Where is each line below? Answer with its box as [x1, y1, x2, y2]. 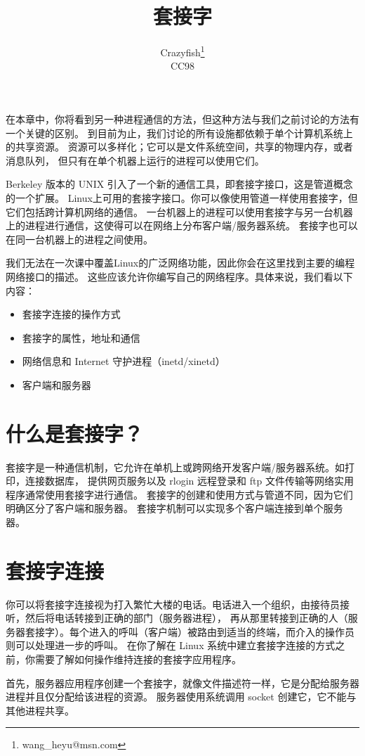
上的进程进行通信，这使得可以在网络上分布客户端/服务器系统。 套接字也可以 [6, 218, 358, 233]
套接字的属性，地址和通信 [22, 330, 140, 345]
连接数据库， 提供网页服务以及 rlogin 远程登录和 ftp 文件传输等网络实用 [25, 473, 354, 488]
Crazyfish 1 [160, 43, 205, 59]
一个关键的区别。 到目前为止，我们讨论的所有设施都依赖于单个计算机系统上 [6, 125, 353, 140]
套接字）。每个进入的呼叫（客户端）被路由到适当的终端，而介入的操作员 [25, 624, 354, 639]
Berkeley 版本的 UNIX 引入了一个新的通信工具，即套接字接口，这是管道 [6, 177, 333, 191]
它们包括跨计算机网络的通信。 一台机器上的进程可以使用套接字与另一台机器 [6, 204, 353, 219]
